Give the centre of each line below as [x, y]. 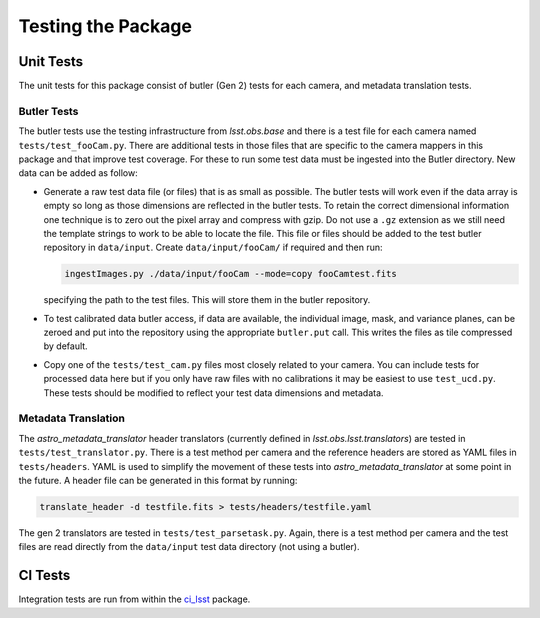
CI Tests [44, 575]
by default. [66, 346]
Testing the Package [105, 26]
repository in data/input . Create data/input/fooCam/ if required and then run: [213, 247]
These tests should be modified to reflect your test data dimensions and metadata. [213, 392]
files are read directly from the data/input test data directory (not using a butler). [189, 547]
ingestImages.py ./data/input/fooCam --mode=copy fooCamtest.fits [230, 274]
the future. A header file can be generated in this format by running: [158, 480]
